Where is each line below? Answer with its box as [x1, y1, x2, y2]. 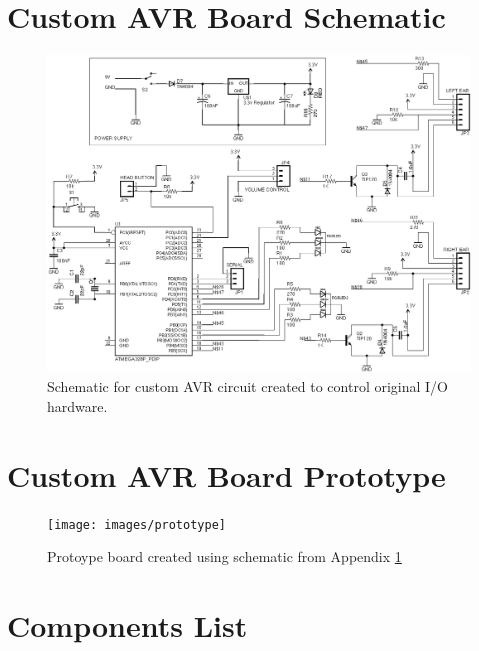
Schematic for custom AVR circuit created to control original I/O [47, 376, 449, 397]
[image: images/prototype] [47, 517, 226, 532]
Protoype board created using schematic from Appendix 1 [47, 546, 402, 567]
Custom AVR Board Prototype [7, 454, 446, 495]
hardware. [47, 395, 108, 416]
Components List [7, 605, 248, 646]
